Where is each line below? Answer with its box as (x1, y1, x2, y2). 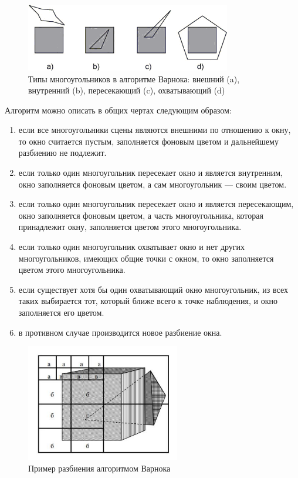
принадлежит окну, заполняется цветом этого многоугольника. (18, 220, 242, 233)
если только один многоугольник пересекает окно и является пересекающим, (18, 198, 294, 210)
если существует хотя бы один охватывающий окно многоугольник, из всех (18, 283, 288, 295)
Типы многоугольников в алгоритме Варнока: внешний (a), (28, 72, 240, 85)
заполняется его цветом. (18, 306, 104, 319)
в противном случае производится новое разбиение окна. (18, 326, 222, 338)
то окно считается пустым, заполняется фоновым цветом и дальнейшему (18, 135, 279, 147)
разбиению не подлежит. (18, 146, 107, 159)
